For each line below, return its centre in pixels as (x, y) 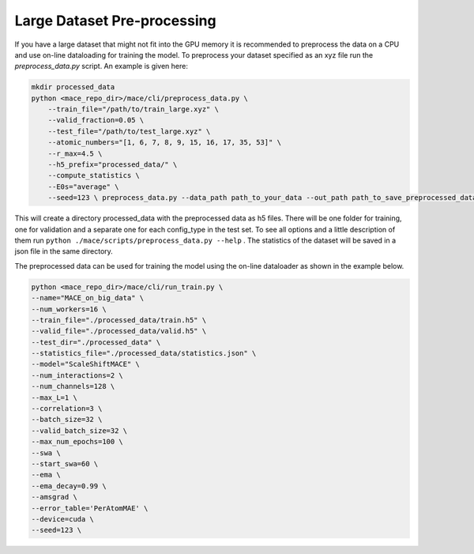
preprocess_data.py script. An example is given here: (102, 66)
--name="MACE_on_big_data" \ (88, 298)
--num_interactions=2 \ (77, 375)
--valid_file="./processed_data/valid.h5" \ (119, 331)
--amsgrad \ (55, 497)
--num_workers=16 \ (69, 309)
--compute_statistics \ (94, 175)
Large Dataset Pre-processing (115, 21)
